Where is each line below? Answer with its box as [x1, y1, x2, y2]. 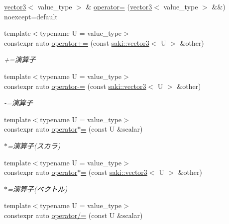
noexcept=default [4, 11, 58, 21]
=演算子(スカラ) [7, 140, 61, 150]
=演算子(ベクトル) [7, 183, 68, 194]
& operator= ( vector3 [86, 1, 152, 11]
